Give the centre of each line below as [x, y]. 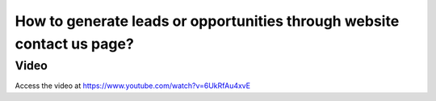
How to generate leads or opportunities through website [207, 21]
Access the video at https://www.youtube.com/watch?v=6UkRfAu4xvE [132, 86]
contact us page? [75, 44]
